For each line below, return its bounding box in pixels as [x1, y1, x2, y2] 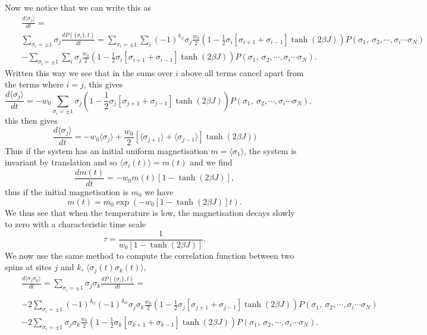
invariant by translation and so [5, 156, 117, 168]
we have [145, 186, 174, 198]
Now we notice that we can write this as [5, 1, 151, 13]
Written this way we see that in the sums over [5, 66, 173, 79]
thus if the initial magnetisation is [5, 186, 128, 198]
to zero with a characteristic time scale [5, 218, 146, 230]
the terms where [5, 78, 64, 90]
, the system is [244, 144, 297, 156]
